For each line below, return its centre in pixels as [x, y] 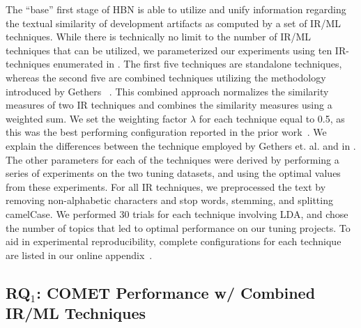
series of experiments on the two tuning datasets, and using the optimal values [173, 173]
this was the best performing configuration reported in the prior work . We [166, 132]
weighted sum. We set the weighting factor [97, 118]
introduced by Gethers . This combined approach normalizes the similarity [167, 91]
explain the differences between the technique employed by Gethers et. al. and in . [181, 145]
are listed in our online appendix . [79, 255]
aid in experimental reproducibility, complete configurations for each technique [174, 241]
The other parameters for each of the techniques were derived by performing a [172, 159]
